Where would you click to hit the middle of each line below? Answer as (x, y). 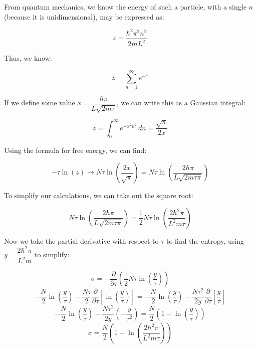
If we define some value (40, 103)
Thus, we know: (28, 58)
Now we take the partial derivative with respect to (81, 240)
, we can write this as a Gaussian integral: (181, 103)
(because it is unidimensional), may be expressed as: (84, 16)
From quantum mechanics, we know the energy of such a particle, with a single (125, 7)
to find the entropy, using (205, 240)
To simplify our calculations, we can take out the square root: (99, 195)
